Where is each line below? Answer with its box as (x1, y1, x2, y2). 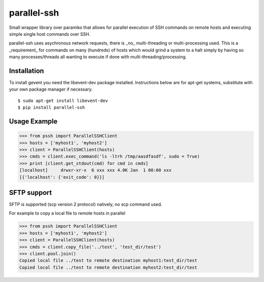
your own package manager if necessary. (9, 86, 93, 93)
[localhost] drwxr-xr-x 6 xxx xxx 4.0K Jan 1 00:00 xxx (19, 167, 172, 173)
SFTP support (9, 188, 52, 197)
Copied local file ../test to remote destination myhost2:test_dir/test (19, 264, 198, 270)
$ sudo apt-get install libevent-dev (18, 98, 109, 103)
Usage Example (9, 117, 58, 125)
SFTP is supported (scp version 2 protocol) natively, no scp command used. (9, 201, 162, 208)
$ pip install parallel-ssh (18, 105, 85, 110)
